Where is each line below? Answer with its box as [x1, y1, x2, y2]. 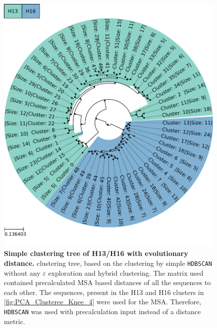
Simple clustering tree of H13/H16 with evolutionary [4, 248, 188, 258]
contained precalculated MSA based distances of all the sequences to [4, 277, 211, 288]
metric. [4, 316, 25, 326]
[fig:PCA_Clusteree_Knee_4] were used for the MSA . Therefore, [4, 296, 201, 307]
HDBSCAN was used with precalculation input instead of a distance [4, 306, 201, 316]
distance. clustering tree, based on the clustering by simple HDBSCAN [4, 257, 212, 268]
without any [4, 267, 40, 278]
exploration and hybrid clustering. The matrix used [48, 267, 204, 278]
